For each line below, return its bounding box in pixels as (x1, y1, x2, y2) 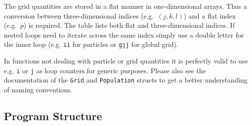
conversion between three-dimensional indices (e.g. (4, 10, 154, 21)
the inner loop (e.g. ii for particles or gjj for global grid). (4, 39, 178, 49)
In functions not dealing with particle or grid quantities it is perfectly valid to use (4, 56, 248, 66)
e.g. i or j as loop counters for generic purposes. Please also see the (4, 65, 206, 75)
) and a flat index (183, 10, 236, 21)
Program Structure (4, 108, 102, 123)
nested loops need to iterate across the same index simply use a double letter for (4, 29, 244, 40)
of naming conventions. (4, 84, 73, 94)
